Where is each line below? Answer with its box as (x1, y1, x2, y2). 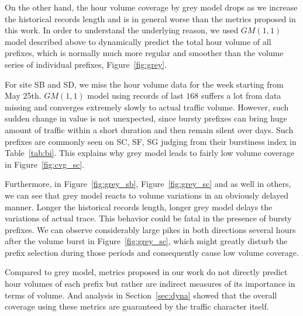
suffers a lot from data (201, 89, 281, 102)
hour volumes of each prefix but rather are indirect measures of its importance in (5, 277, 295, 290)
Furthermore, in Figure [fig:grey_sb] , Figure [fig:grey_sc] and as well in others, (5, 178, 291, 190)
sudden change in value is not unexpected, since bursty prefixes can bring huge (5, 112, 287, 124)
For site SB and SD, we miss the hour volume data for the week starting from (5, 78, 284, 90)
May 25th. (5, 89, 42, 102)
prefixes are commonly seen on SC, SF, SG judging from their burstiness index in (5, 135, 297, 147)
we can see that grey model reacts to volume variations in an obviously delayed (5, 189, 288, 201)
